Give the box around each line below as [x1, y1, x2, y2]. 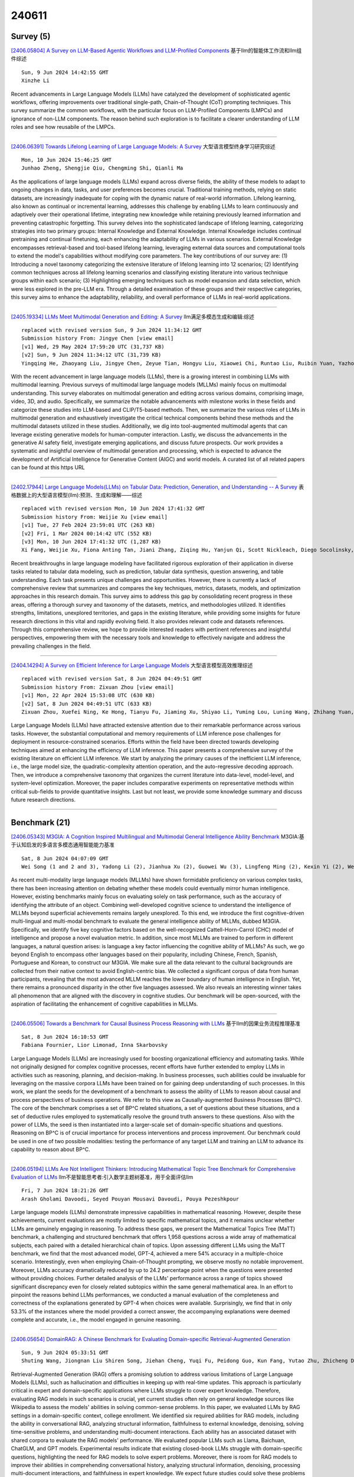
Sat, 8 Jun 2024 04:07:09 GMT [21, 855, 109, 862]
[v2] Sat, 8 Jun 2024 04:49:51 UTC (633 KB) [21, 700, 153, 707]
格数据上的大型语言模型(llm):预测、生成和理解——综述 [11, 492, 143, 499]
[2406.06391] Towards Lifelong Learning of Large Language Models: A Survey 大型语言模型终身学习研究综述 [11, 142, 276, 150]
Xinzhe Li [21, 77, 50, 84]
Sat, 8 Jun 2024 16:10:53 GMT [21, 1034, 109, 1040]
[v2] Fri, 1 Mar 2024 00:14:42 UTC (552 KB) [21, 530, 153, 537]
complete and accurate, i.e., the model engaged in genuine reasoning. [11, 1316, 182, 1323]
